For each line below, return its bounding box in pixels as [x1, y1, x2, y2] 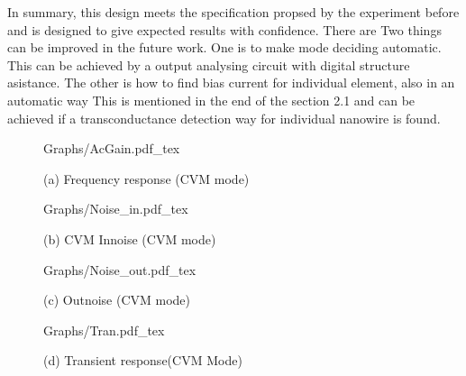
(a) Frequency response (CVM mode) [43, 169, 250, 188]
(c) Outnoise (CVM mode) [43, 290, 191, 309]
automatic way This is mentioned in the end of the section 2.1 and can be [7, 90, 416, 109]
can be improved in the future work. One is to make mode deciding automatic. [7, 38, 442, 57]
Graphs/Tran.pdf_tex [43, 320, 165, 339]
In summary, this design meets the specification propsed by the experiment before [7, 3, 460, 21]
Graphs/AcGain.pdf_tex [43, 139, 180, 158]
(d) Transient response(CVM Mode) [43, 351, 242, 370]
